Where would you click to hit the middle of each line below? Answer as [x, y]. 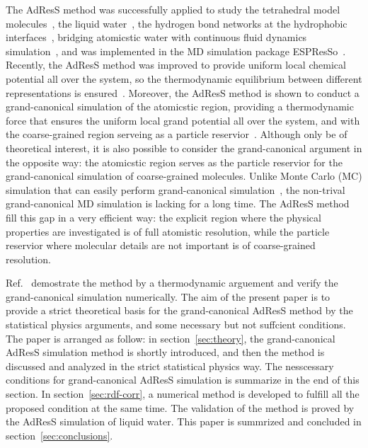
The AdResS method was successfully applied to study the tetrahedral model [173, 9]
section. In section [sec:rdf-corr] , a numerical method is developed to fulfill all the [183, 394]
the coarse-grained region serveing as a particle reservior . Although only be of [177, 134]
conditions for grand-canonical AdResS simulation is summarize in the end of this [183, 380]
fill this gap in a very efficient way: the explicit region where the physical [163, 217]
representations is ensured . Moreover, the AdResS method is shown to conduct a [183, 92]
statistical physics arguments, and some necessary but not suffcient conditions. [176, 324]
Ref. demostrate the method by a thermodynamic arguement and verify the [172, 283]
